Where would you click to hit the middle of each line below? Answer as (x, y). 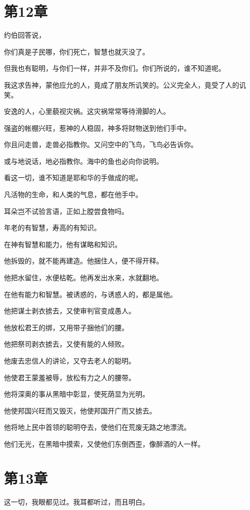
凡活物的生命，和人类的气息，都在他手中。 (73, 194)
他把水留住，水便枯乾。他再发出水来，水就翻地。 (83, 278)
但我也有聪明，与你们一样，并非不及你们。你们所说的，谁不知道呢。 (115, 68)
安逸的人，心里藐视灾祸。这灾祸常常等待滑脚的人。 (87, 111)
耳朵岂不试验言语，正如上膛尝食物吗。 (66, 211)
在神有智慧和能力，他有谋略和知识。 (63, 244)
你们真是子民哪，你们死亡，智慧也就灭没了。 (77, 51)
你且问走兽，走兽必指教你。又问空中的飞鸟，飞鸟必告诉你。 (101, 144)
